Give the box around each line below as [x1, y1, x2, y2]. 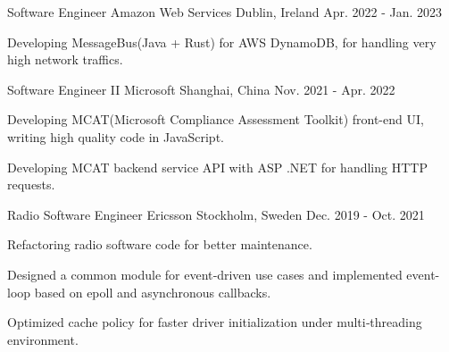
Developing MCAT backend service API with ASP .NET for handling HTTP [7, 157, 428, 176]
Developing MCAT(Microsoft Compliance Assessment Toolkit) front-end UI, [7, 110, 424, 129]
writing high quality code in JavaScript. [7, 127, 224, 146]
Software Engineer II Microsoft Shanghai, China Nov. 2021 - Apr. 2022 [7, 80, 395, 98]
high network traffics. [7, 50, 123, 69]
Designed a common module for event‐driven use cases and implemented [7, 264, 403, 283]
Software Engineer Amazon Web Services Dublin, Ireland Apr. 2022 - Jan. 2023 [7, 3, 443, 21]
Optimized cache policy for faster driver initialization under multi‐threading [7, 313, 422, 331]
